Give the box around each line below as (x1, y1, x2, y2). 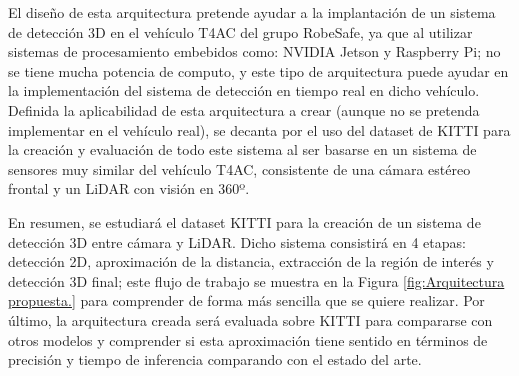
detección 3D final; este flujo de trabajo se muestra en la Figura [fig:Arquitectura (8, 270, 505, 291)
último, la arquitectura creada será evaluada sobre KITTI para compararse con (8, 309, 493, 330)
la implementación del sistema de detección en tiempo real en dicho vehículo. (8, 80, 480, 101)
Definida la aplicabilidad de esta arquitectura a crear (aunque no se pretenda (8, 99, 480, 120)
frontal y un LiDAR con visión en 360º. (8, 178, 250, 199)
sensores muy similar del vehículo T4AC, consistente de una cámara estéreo (8, 158, 471, 179)
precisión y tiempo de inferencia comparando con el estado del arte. (8, 349, 422, 370)
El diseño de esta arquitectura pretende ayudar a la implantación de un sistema (8, 2, 496, 22)
